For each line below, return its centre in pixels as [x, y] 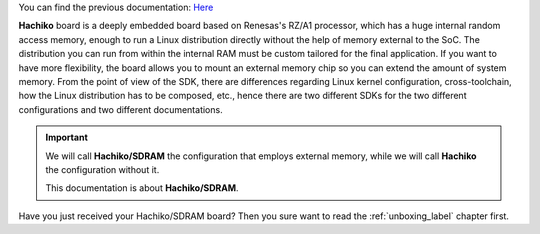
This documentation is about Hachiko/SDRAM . [142, 188]
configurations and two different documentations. [121, 109]
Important [67, 137]
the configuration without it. [102, 169]
